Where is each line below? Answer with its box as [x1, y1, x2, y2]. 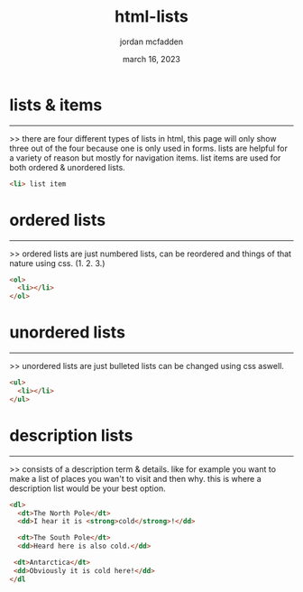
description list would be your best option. [9, 483, 166, 494]
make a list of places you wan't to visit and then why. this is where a [9, 473, 262, 484]
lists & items [9, 95, 103, 115]
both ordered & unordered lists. [9, 162, 126, 172]
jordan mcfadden [119, 36, 184, 47]
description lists [9, 425, 133, 446]
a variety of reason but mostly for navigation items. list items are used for [9, 152, 281, 163]
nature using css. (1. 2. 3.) [9, 257, 106, 268]
